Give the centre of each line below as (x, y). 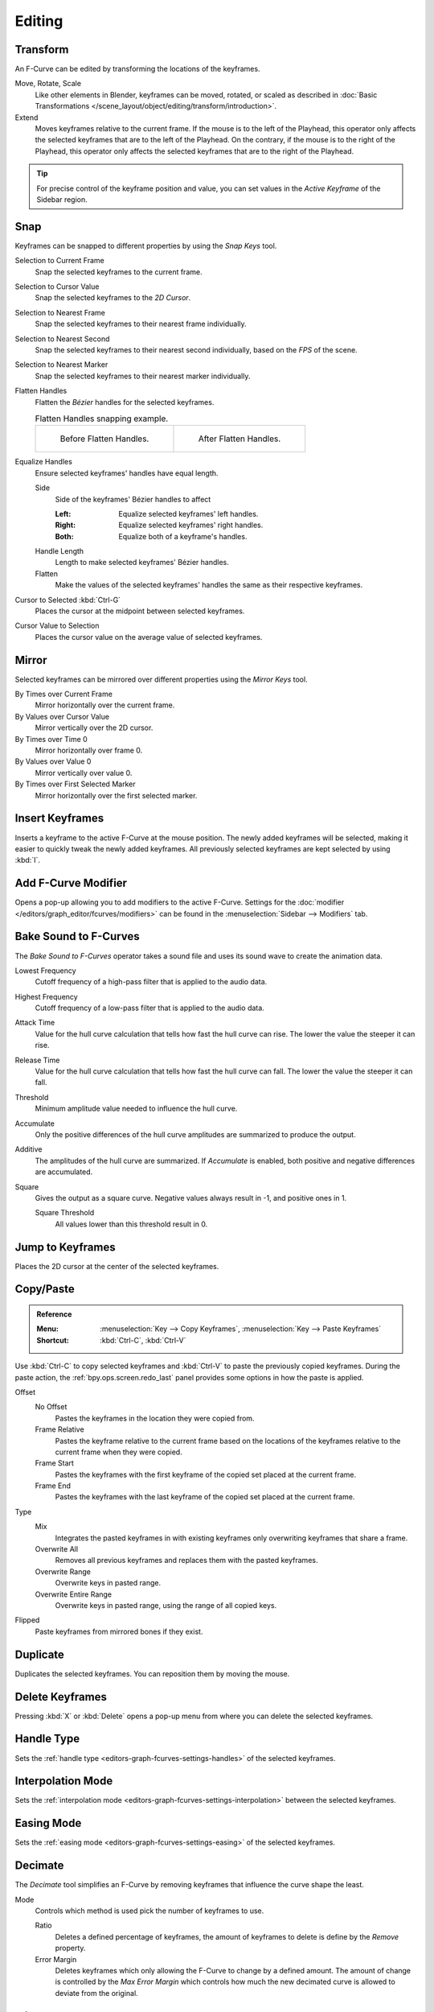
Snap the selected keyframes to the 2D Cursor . (113, 298)
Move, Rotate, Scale (48, 84)
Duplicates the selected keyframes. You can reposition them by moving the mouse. (152, 1673)
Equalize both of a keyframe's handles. (183, 536)
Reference (54, 1314)
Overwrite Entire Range (74, 1594)
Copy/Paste (45, 1289)
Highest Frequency (46, 996)
